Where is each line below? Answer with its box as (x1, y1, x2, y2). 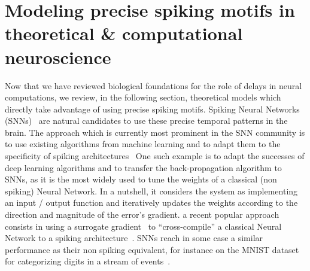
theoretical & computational (5, 21, 243, 45)
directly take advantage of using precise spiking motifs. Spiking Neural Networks (5, 102, 300, 115)
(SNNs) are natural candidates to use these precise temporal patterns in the (5, 114, 288, 127)
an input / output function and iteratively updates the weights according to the (5, 196, 298, 209)
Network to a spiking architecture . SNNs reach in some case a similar (5, 232, 263, 244)
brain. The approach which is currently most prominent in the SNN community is (5, 126, 305, 138)
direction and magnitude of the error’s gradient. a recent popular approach (5, 208, 279, 221)
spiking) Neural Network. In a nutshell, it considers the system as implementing (5, 184, 298, 197)
